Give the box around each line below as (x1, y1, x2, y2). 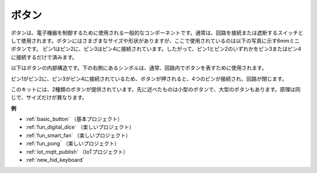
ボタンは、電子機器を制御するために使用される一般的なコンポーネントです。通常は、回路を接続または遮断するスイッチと (11, 29, 303, 36)
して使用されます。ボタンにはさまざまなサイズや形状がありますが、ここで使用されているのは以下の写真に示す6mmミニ (11, 37, 300, 44)
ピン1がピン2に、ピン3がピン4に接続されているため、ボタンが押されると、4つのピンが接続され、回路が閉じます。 (11, 75, 288, 82)
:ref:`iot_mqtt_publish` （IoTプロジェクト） (25, 148, 129, 155)
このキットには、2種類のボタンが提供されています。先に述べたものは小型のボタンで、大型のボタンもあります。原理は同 (11, 85, 301, 93)
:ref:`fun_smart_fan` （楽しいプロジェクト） (25, 132, 131, 139)
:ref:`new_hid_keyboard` (25, 157, 85, 164)
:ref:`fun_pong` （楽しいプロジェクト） (25, 140, 120, 147)
